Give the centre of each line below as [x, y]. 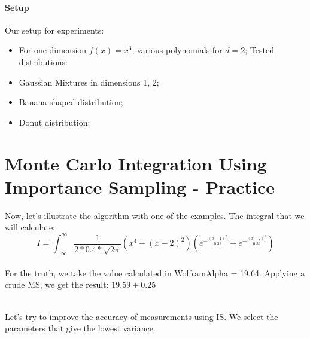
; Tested [259, 50]
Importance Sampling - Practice [140, 186]
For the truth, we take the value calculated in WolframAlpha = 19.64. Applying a [155, 272]
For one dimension [53, 50]
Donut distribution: [54, 122]
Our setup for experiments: [54, 30]
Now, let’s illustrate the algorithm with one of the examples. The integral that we [155, 215]
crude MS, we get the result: [57, 284]
